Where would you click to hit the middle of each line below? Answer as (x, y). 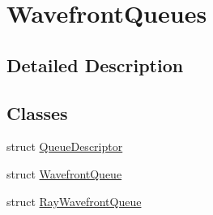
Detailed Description (95, 64)
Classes (37, 112)
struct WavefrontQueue (64, 173)
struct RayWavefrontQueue (74, 201)
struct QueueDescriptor (65, 146)
